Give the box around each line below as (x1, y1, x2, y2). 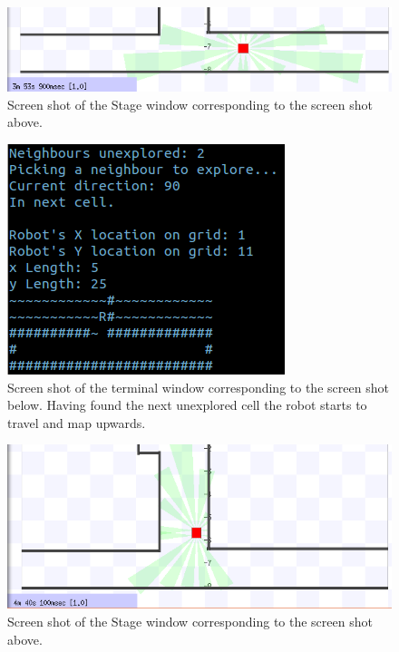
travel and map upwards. (7, 413, 146, 432)
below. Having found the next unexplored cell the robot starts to (7, 395, 367, 414)
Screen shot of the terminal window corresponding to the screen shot (7, 377, 389, 396)
